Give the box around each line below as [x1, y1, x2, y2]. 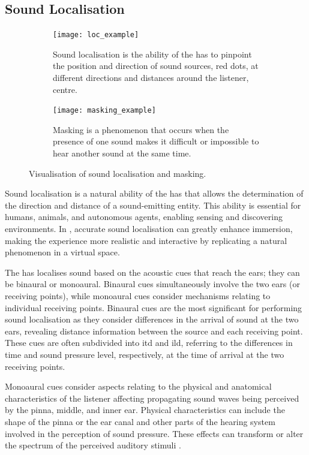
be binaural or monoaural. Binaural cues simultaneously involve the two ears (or [5, 278, 300, 290]
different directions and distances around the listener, [53, 71, 249, 84]
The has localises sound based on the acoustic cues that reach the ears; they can [5, 266, 300, 278]
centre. [53, 83, 77, 95]
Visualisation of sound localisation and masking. [29, 167, 206, 179]
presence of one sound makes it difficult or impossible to [53, 135, 259, 147]
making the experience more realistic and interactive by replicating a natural [5, 234, 287, 246]
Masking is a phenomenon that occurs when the [53, 123, 229, 135]
